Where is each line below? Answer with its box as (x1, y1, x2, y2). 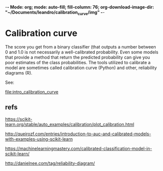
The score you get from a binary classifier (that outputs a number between (5, 44, 156, 49)
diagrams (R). (5, 70, 33, 75)
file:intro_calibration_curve (5, 89, 59, 95)
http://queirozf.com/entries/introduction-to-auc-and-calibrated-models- (5, 131, 151, 137)
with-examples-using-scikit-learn (5, 136, 73, 142)
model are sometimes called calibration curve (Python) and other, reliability (5, 65, 157, 71)
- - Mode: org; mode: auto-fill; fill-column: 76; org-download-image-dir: (5, 4, 154, 10)
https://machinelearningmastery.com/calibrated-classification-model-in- (5, 146, 152, 151)
